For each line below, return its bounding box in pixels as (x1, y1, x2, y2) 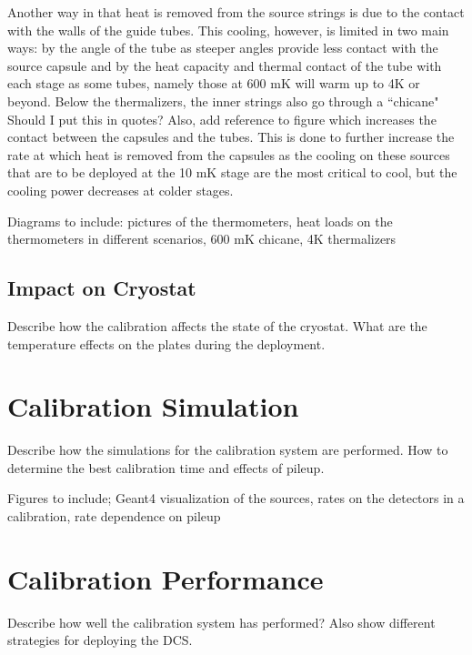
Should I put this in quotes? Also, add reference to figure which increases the (7, 109, 437, 128)
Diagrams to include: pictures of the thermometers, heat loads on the (7, 211, 393, 230)
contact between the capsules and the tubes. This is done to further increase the (7, 127, 455, 146)
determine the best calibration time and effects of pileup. (7, 458, 325, 477)
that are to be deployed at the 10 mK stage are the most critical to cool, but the (7, 163, 457, 182)
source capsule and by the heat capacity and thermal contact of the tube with (7, 55, 442, 75)
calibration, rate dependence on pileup (7, 507, 221, 526)
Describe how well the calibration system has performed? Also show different (7, 612, 436, 631)
